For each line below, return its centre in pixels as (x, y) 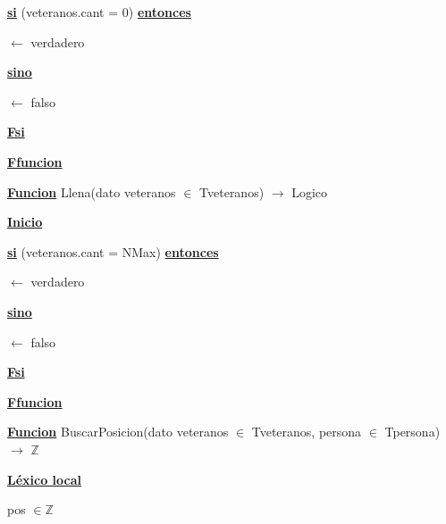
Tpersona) (412, 432)
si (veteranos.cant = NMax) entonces (113, 251)
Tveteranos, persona (307, 432)
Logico (310, 191)
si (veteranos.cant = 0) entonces (99, 12)
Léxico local (45, 479)
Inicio (25, 222)
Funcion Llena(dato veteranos (92, 191)
